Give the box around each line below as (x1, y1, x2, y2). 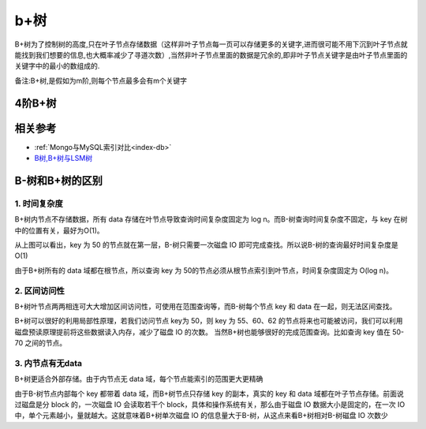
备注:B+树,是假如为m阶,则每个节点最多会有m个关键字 (14, 76, 188, 85)
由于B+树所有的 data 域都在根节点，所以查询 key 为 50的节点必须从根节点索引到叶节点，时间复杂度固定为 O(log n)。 (14, 265, 394, 275)
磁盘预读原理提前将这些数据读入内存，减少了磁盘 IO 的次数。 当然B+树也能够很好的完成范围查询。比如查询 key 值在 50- (14, 327, 405, 337)
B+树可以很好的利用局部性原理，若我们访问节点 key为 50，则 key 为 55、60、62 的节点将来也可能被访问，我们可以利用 (14, 316, 403, 326)
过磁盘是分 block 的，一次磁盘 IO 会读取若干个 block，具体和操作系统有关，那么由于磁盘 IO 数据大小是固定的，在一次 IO (14, 399, 405, 409)
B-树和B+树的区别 (14, 173, 103, 187)
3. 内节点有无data (14, 357, 83, 368)
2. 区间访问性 (14, 285, 65, 296)
